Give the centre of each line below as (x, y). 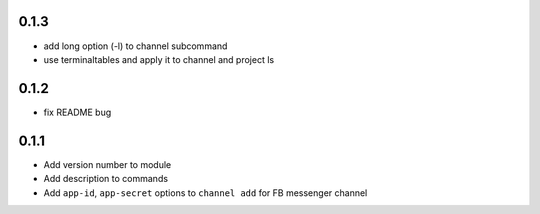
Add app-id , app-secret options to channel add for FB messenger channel (205, 192)
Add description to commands (106, 179)
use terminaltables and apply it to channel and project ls (159, 59)
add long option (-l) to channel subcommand (135, 46)
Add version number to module (107, 164)
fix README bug (77, 112)
